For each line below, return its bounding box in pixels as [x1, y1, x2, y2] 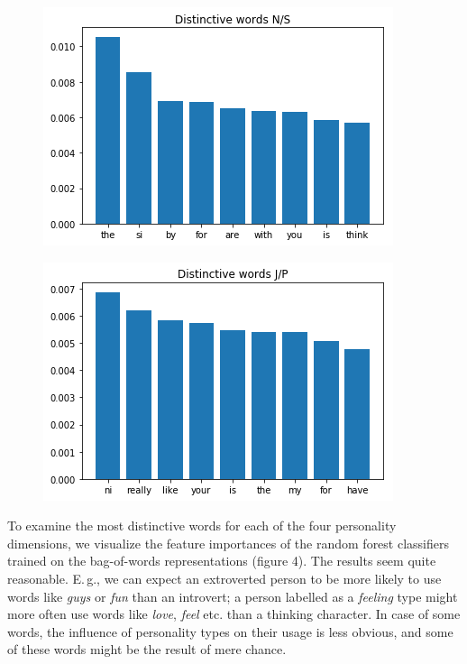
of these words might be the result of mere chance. [7, 640, 287, 659]
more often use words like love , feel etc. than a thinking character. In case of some [7, 604, 461, 623]
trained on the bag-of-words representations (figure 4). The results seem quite [7, 551, 436, 570]
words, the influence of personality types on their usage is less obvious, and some [7, 622, 453, 641]
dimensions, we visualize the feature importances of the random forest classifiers [7, 533, 449, 552]
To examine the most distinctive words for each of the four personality [7, 516, 397, 535]
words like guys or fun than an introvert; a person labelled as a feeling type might [7, 586, 458, 605]
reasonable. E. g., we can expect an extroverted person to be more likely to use [7, 568, 442, 587]
